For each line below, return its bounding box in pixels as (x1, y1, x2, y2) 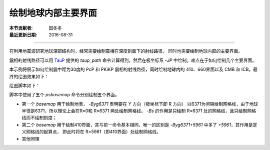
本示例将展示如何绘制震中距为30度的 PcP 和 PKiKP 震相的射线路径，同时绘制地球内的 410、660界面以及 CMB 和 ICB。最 (9, 66, 257, 72)
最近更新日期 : (9, 31, 37, 37)
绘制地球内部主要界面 (9, 7, 97, 18)
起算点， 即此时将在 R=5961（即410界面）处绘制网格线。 (43, 129, 161, 135)
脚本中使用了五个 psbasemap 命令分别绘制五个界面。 (9, 92, 119, 98)
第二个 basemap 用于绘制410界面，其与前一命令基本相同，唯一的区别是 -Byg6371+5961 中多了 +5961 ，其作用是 (21, 122, 253, 128)
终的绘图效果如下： (9, 73, 49, 79)
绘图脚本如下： (9, 82, 40, 88)
